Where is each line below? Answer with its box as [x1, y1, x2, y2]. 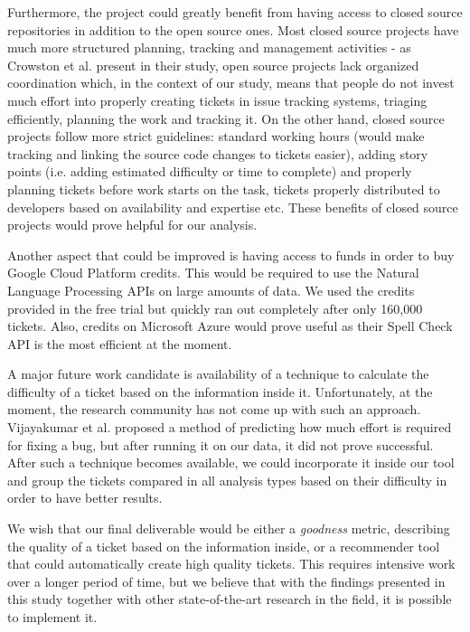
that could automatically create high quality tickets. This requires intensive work [7, 554, 456, 573]
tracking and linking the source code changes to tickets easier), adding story [7, 144, 428, 163]
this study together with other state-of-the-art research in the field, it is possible [7, 590, 452, 608]
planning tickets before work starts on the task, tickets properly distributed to [7, 179, 440, 198]
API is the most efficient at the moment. [7, 334, 232, 353]
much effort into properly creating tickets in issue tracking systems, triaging [7, 90, 428, 109]
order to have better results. [7, 488, 163, 507]
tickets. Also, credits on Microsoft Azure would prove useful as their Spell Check [7, 316, 453, 335]
